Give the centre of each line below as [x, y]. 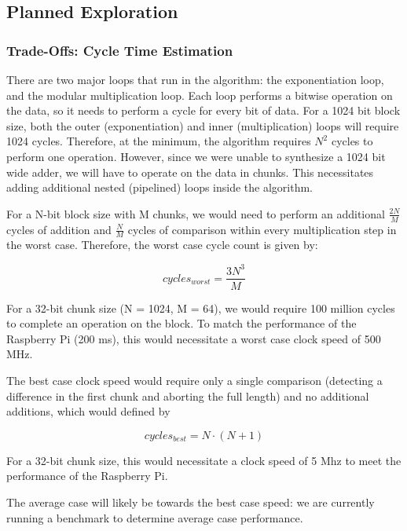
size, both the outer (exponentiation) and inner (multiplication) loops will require [203, 125]
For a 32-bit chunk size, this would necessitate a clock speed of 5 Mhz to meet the [204, 460]
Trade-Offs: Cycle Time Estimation [120, 50]
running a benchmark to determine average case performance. [155, 517]
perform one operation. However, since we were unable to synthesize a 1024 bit [196, 156]
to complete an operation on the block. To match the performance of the [181, 323]
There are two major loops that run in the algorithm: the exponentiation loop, [195, 79]
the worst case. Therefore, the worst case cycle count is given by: [162, 245]
